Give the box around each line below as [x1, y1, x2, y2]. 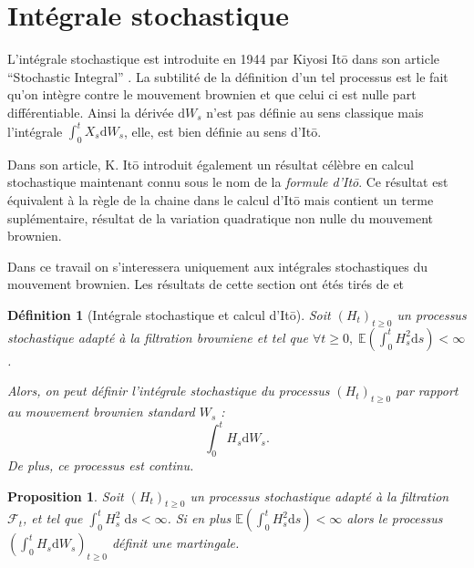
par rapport [396, 381, 459, 400]
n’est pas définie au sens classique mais [206, 102, 424, 121]
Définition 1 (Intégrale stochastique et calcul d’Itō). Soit [7, 305, 331, 324]
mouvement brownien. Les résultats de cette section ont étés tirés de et [7, 274, 405, 294]
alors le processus [346, 509, 443, 528]
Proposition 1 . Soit [7, 486, 124, 505]
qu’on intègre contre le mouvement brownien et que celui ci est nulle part [7, 85, 417, 104]
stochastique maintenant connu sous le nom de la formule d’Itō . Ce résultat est [7, 172, 448, 191]
